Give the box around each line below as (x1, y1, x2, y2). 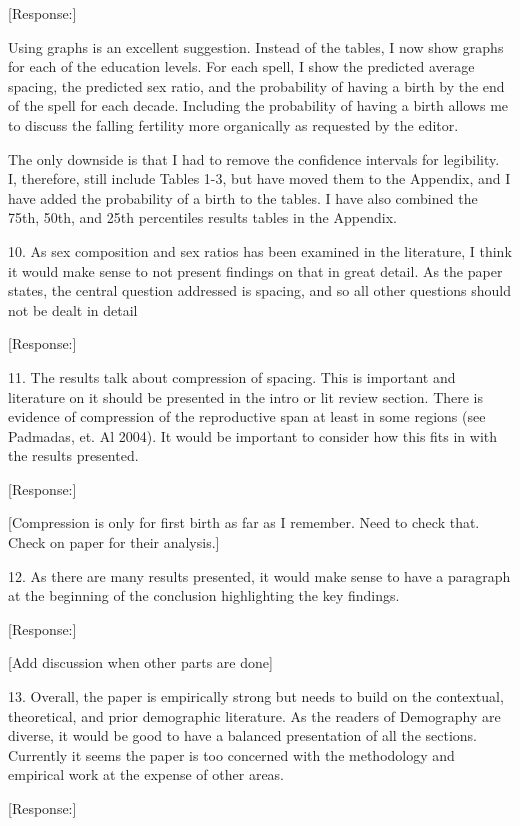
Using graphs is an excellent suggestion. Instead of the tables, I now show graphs (8, 36, 504, 57)
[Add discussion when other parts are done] (8, 652, 273, 673)
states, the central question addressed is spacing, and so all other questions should (8, 280, 512, 301)
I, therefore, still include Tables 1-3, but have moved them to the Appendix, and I (8, 168, 511, 189)
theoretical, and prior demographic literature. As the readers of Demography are (8, 705, 501, 726)
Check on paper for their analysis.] (8, 532, 220, 553)
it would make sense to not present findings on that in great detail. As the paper (8, 260, 503, 281)
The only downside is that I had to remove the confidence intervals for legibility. (8, 148, 500, 169)
